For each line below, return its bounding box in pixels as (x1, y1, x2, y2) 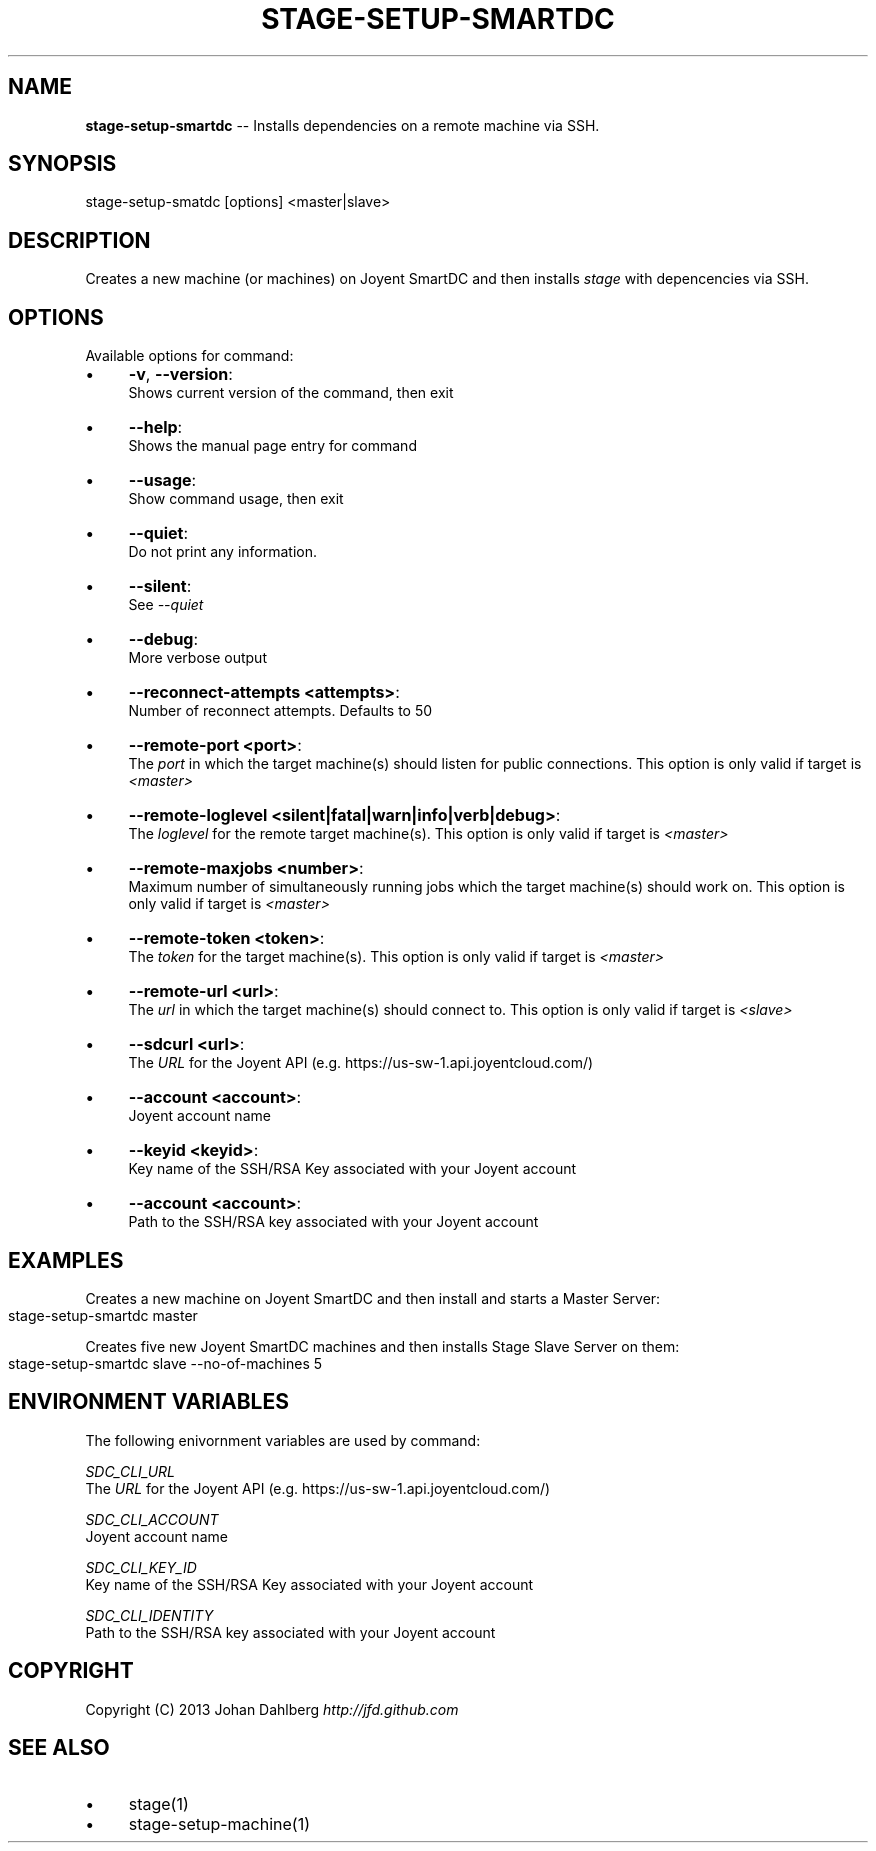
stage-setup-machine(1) (128, 1813, 311, 1834)
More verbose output (128, 649, 267, 667)
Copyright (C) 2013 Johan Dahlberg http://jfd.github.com (85, 1700, 459, 1718)
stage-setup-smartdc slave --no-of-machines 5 (8, 1354, 323, 1372)
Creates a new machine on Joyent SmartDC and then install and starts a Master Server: (85, 1289, 661, 1307)
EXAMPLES (8, 1247, 124, 1273)
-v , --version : (128, 364, 233, 385)
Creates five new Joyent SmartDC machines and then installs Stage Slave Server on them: (85, 1337, 680, 1355)
